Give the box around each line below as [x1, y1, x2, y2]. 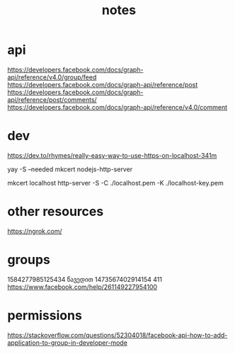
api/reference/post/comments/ [7, 95, 97, 104]
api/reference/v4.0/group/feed [7, 73, 97, 81]
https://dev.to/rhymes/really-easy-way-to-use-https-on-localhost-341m [7, 151, 217, 159]
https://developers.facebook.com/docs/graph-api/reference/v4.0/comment [7, 103, 228, 111]
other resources [7, 204, 104, 219]
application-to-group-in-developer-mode [7, 338, 127, 347]
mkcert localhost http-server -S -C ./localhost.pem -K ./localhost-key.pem [7, 178, 224, 187]
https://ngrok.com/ [7, 227, 62, 235]
